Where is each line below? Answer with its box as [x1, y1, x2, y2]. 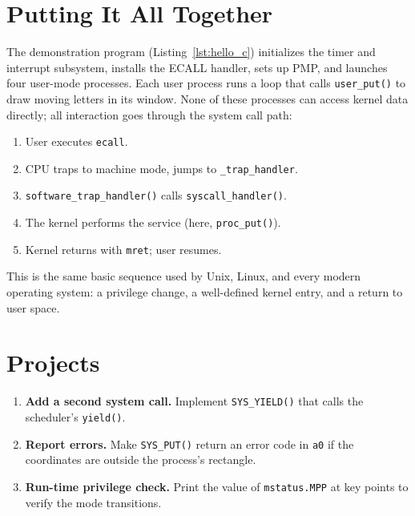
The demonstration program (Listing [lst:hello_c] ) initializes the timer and [6, 43, 376, 60]
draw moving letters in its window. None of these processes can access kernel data [6, 90, 409, 107]
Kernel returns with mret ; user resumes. [25, 240, 222, 257]
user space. [6, 299, 60, 316]
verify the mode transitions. [25, 494, 162, 510]
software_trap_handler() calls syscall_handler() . [25, 187, 287, 204]
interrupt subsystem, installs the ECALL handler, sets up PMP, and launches [6, 58, 388, 75]
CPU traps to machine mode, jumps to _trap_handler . [25, 159, 298, 176]
